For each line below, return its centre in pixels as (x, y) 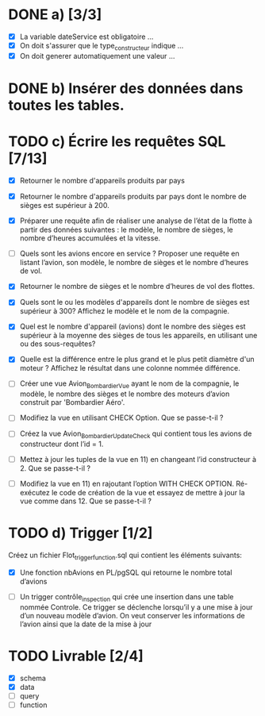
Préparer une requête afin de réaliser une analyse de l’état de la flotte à (136, 221)
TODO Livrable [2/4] (76, 656)
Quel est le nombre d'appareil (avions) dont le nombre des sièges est (132, 326)
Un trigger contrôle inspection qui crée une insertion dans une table (127, 598)
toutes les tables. (66, 106)
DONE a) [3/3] (55, 15)
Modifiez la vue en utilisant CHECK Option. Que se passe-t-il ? (121, 418)
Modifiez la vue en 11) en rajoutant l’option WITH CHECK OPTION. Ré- (134, 484)
